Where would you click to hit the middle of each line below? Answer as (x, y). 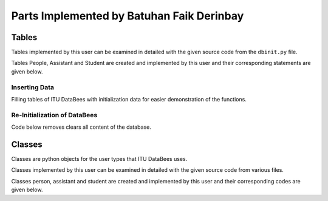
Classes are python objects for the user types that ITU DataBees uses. (99, 159)
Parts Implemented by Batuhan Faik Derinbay (128, 16)
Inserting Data (33, 87)
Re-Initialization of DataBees (54, 115)
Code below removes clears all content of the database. (81, 127)
